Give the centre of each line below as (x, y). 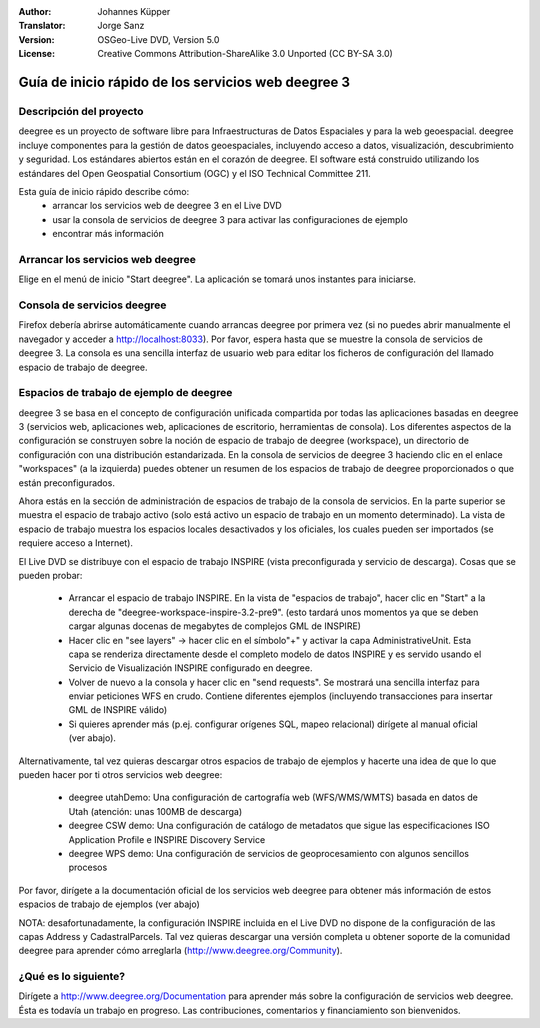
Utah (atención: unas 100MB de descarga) (155, 811)
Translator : (42, 26)
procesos (88, 867)
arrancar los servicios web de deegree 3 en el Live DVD (167, 206)
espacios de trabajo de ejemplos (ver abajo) (109, 904)
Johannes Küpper (134, 11)
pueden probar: (50, 575)
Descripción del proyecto (81, 111)
